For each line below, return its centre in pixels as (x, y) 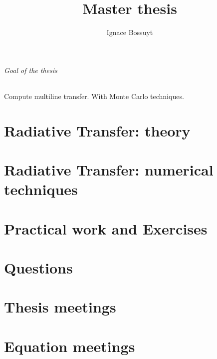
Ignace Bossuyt (130, 32)
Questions (38, 268)
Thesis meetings (60, 307)
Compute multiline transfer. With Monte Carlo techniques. (94, 96)
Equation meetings (70, 346)
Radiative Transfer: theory (97, 130)
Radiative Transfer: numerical (109, 170)
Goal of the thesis (31, 70)
